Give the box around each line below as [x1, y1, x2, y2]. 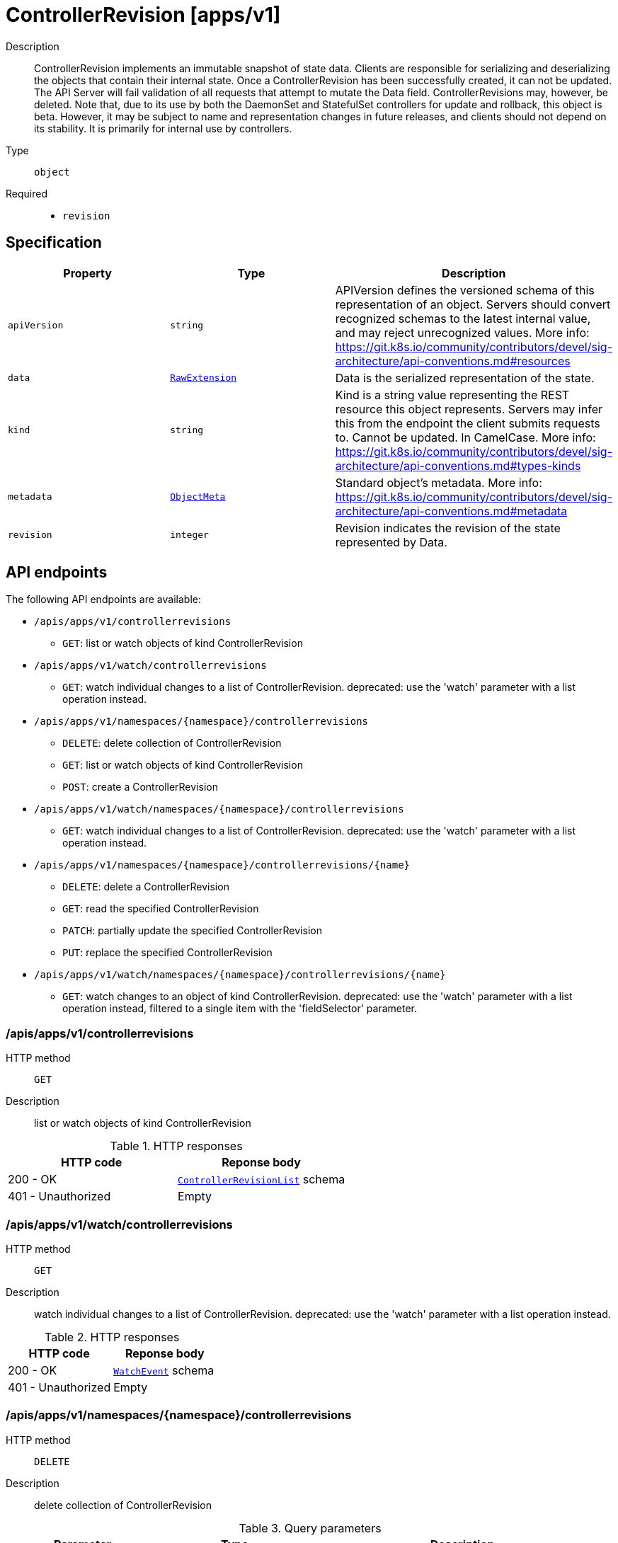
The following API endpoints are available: [6, 593, 201, 606]
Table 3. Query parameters [239, 1520, 382, 1535]
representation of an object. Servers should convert [335, 297, 611, 311]
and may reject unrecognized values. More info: [335, 325, 590, 340]
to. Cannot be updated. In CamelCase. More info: [335, 430, 596, 444]
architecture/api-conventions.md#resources [335, 353, 571, 368]
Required [6, 187, 47, 200]
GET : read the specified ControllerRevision [62, 902, 259, 915]
